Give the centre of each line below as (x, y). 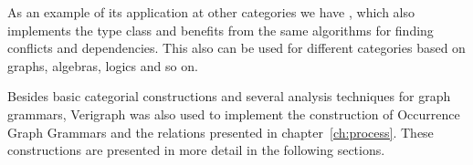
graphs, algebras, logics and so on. (103, 65)
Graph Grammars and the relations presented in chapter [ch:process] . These (221, 132)
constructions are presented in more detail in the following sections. (196, 150)
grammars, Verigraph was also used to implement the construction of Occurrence (234, 113)
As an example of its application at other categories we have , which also (211, 12)
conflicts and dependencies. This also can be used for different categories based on (236, 48)
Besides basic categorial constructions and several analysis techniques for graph (229, 96)
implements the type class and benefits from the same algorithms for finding (221, 30)
